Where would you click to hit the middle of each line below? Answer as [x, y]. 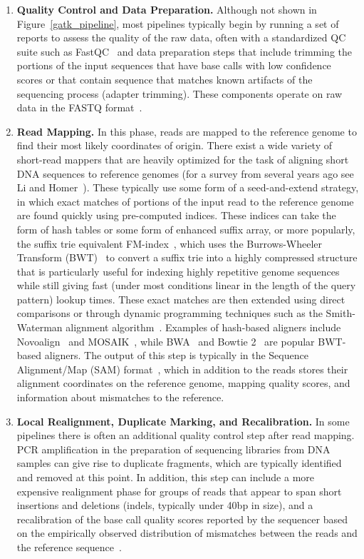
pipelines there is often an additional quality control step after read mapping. [186, 435]
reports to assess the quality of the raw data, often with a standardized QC [181, 37]
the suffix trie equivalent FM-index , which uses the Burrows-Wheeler [170, 243]
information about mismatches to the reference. [120, 397]
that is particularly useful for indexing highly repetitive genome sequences [178, 271]
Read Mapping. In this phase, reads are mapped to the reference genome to [187, 131]
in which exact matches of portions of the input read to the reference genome [185, 201]
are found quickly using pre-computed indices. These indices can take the [176, 215]
